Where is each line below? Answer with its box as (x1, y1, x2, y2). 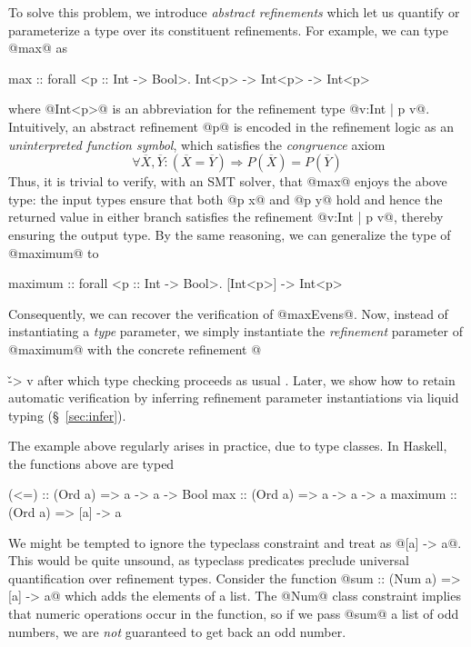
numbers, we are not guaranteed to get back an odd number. (8, 622, 346, 641)
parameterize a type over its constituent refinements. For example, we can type (8, 20, 448, 39)
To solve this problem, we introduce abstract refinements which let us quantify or (8, 3, 460, 21)
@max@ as (8, 38, 68, 57)
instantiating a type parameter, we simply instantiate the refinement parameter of (8, 322, 464, 341)
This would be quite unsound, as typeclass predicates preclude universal (8, 551, 409, 570)
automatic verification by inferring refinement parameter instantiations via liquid (8, 388, 459, 407)
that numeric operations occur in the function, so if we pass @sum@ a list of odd (8, 604, 459, 623)
